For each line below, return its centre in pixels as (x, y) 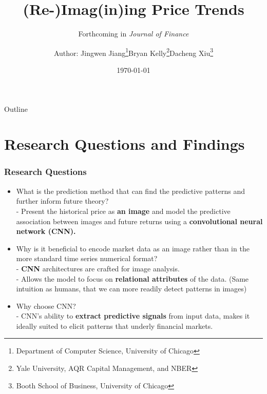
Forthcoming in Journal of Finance (133, 34)
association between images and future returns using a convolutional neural (139, 221)
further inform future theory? (62, 201)
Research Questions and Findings (125, 144)
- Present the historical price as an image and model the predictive (123, 211)
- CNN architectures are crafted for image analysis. (98, 268)
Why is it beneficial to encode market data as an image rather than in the (133, 248)
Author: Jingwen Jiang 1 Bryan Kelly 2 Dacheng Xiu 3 (133, 52)
